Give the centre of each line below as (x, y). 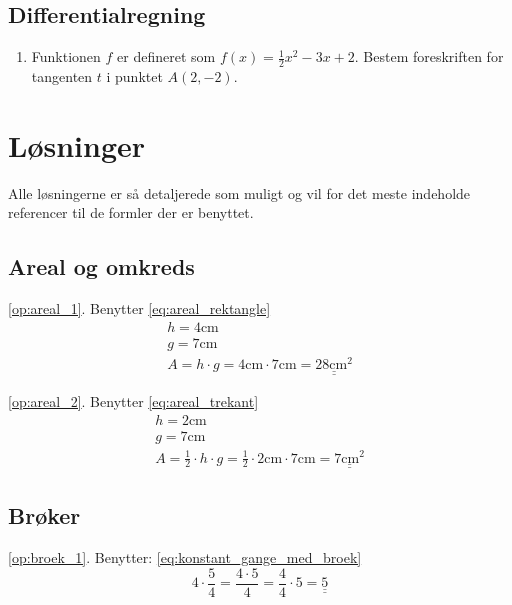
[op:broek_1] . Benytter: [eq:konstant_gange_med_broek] (185, 557)
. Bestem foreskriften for (429, 56)
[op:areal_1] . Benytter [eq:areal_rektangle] (139, 308)
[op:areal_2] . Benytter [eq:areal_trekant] (133, 401)
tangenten (62, 76)
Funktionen (66, 56)
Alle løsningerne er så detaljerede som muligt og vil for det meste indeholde (239, 192)
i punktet (134, 76)
